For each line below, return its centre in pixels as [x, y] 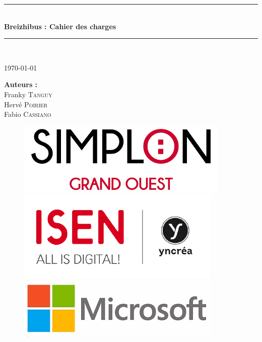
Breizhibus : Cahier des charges [60, 26]
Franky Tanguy [28, 94]
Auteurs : [21, 84]
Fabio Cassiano [28, 114]
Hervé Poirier [26, 104]
